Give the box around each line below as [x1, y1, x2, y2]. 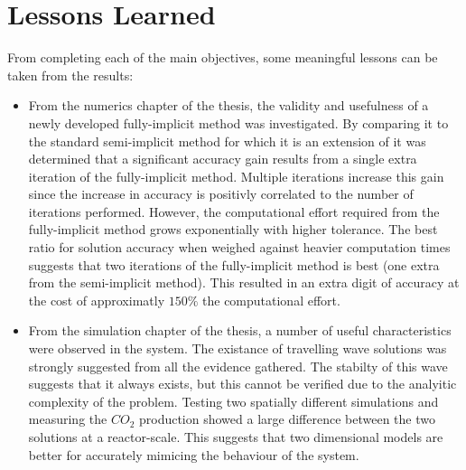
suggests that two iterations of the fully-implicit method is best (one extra [28, 255, 440, 274]
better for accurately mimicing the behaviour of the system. [28, 445, 359, 464]
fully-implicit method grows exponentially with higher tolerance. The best [28, 220, 438, 239]
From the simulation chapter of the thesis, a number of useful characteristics [28, 321, 452, 340]
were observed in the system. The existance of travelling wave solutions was [28, 339, 447, 358]
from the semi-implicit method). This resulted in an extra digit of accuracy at [28, 273, 460, 292]
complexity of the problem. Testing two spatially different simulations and [28, 391, 439, 410]
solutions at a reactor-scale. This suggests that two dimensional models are [28, 428, 443, 446]
